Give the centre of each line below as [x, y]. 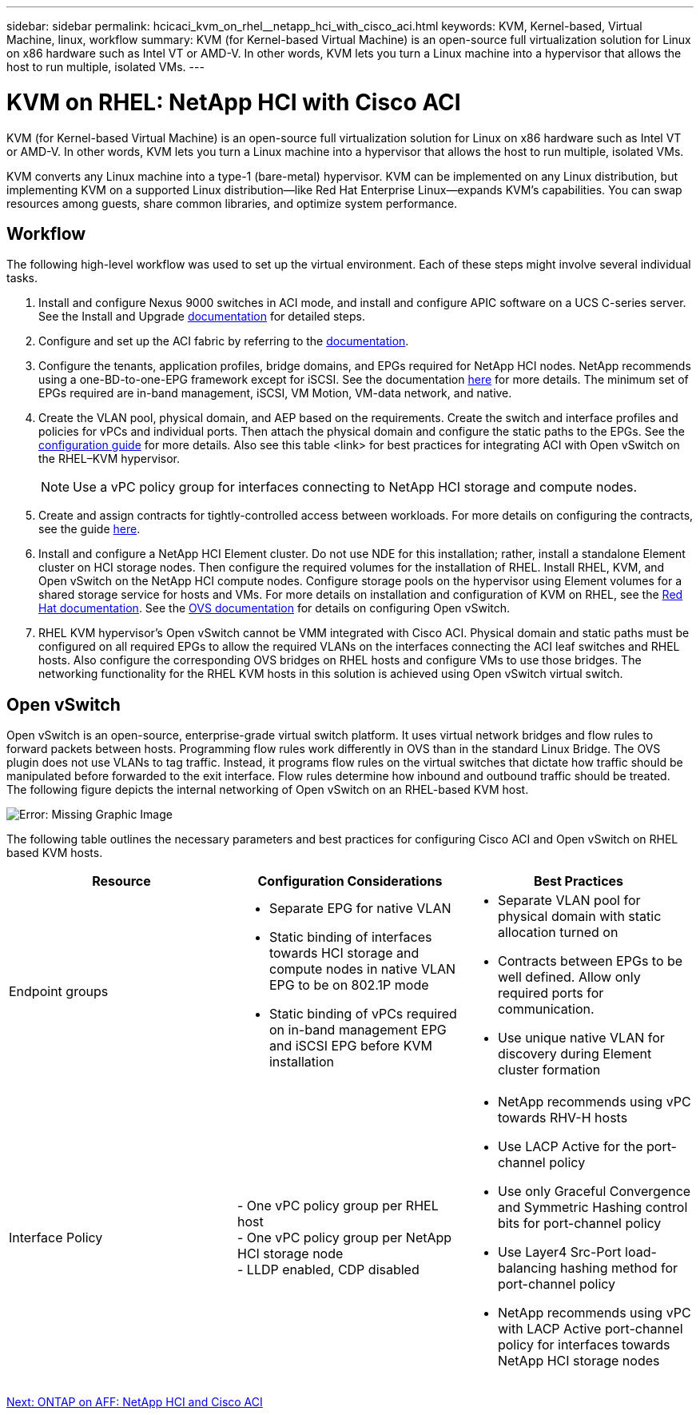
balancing [527, 1268]
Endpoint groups [59, 992]
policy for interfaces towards [584, 1345]
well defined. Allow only [569, 977]
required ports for [551, 993]
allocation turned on [558, 933]
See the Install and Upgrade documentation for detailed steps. [202, 317]
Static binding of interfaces [350, 937]
